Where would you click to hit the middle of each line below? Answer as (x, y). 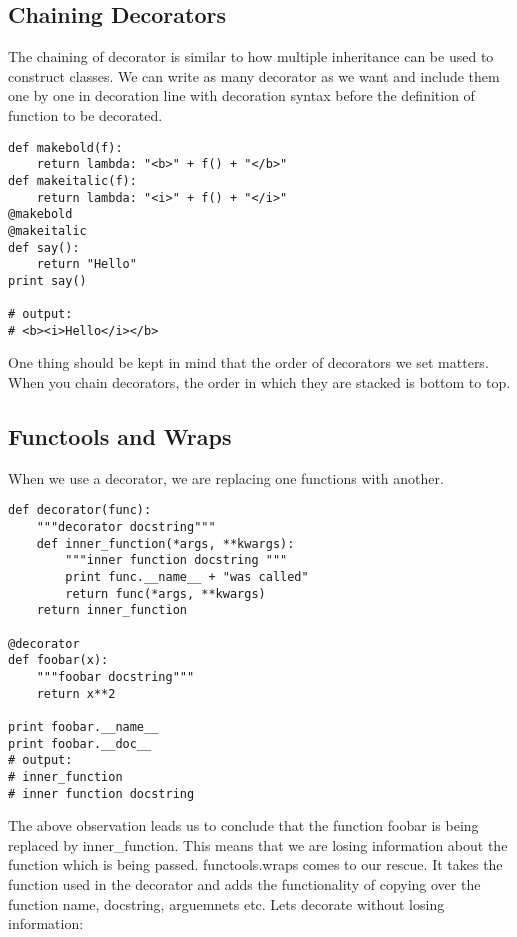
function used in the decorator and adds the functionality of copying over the (244, 884)
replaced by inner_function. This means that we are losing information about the (258, 844)
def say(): (44, 247)
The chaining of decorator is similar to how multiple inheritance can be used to (251, 56)
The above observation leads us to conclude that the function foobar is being (243, 825)
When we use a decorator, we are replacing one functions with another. (226, 477)
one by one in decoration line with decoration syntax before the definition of (241, 95)
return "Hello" (86, 264)
